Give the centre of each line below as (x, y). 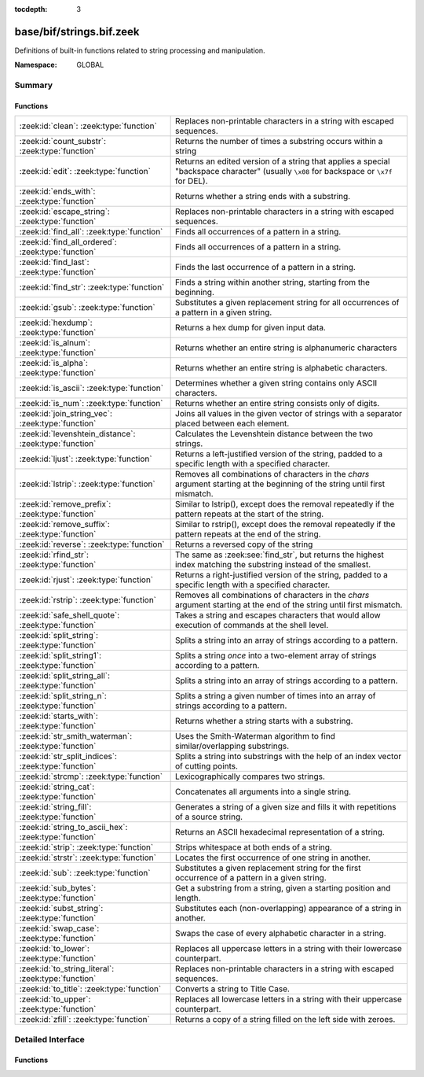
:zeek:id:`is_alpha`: (53, 363)
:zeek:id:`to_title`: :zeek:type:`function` (90, 989)
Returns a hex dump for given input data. (250, 328)
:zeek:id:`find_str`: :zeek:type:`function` (92, 287)
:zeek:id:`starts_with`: (58, 716)
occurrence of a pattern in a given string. (251, 878)
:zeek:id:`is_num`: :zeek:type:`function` (91, 404)
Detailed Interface (50, 1039)
